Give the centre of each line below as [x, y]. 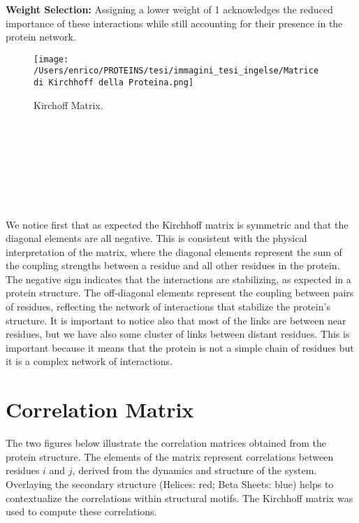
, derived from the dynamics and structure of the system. [195, 470]
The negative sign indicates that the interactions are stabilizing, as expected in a [178, 279]
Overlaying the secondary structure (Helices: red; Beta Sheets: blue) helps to [170, 483]
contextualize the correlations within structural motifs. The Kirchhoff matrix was [179, 497]
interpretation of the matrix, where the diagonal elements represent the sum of [174, 251]
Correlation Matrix [100, 409]
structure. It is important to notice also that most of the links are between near [176, 320]
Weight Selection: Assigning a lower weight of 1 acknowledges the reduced [169, 9]
